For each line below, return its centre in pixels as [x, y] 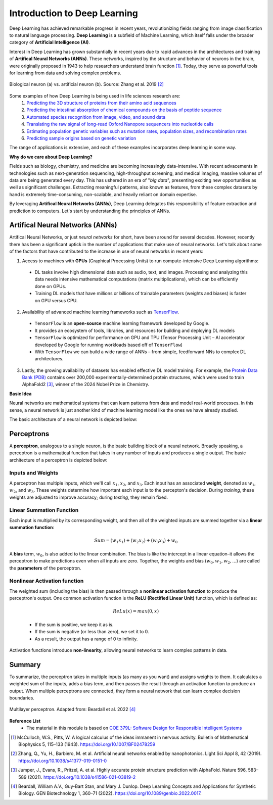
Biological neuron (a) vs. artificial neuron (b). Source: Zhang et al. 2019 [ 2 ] [86, 84]
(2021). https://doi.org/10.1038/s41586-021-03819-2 [82, 777]
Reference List [25, 721]
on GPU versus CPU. [56, 300]
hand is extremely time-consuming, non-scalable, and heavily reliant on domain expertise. [103, 194]
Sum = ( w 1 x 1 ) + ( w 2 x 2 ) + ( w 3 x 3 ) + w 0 [136, 541]
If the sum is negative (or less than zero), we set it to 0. [92, 632]
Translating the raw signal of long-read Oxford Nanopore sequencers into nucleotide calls [120, 124]
